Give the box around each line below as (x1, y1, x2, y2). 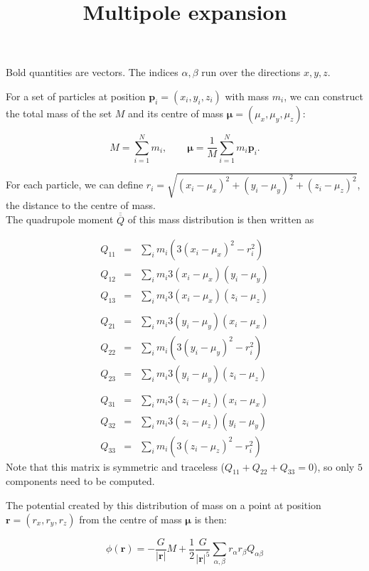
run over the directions (201, 65, 301, 80)
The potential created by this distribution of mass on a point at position (6, 498, 321, 512)
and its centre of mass (128, 105, 224, 120)
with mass (225, 88, 269, 103)
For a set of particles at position (6, 88, 146, 103)
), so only (313, 459, 355, 474)
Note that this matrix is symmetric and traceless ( (6, 459, 225, 474)
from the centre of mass (79, 511, 182, 526)
